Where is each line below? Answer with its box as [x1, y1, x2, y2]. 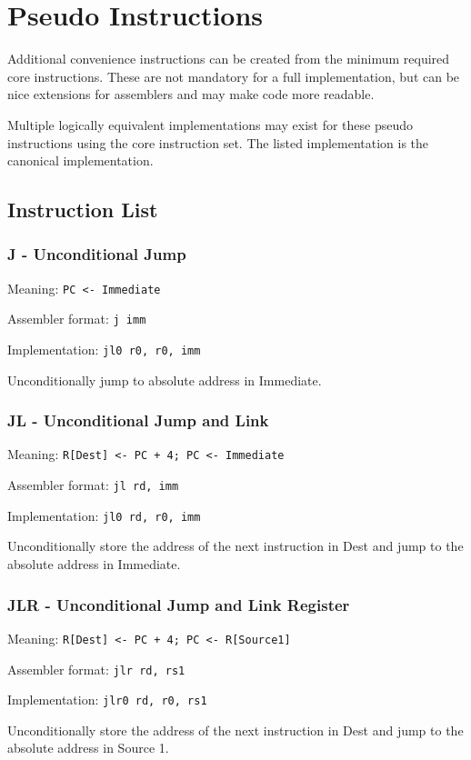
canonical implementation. [7, 151, 154, 170]
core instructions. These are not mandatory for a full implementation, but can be [7, 66, 460, 85]
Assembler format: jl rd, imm [7, 475, 179, 495]
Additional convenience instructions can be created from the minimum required [7, 49, 450, 68]
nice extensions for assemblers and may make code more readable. [7, 85, 375, 104]
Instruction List [7, 195, 158, 224]
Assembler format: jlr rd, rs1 [7, 659, 185, 678]
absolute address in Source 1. [7, 738, 169, 757]
